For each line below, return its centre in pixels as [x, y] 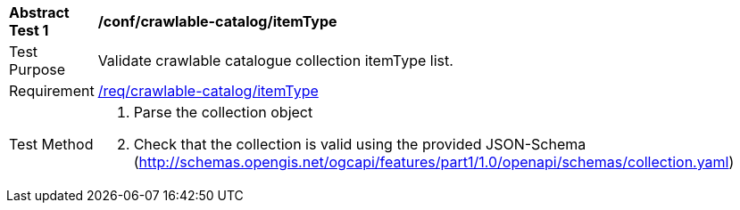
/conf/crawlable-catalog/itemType [217, 21]
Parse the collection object [223, 112]
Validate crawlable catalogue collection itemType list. [275, 61]
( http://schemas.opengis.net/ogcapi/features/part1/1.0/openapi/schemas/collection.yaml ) [434, 162]
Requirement [52, 91]
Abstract [39, 12]
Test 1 [29, 30]
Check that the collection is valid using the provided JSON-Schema [360, 144]
